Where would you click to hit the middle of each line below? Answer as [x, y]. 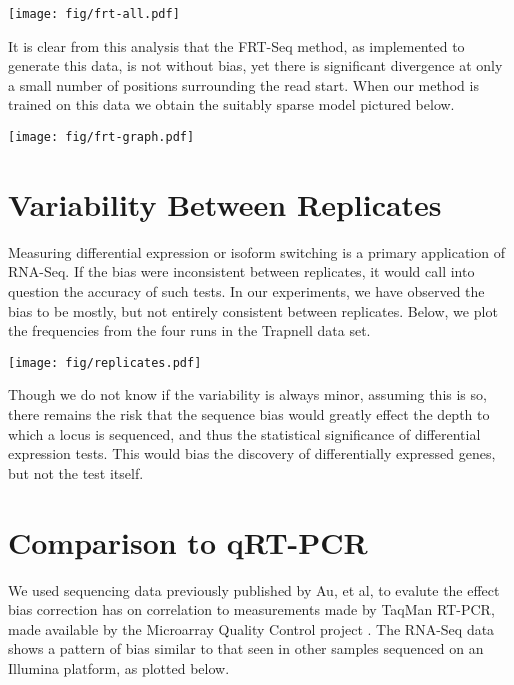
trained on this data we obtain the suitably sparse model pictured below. [231, 104]
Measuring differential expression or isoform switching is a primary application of [256, 251]
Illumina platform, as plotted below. [119, 667]
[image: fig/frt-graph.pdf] [101, 137]
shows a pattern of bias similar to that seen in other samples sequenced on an [246, 648]
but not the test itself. [76, 472]
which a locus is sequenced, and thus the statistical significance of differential [244, 433]
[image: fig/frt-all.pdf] [94, 14]
